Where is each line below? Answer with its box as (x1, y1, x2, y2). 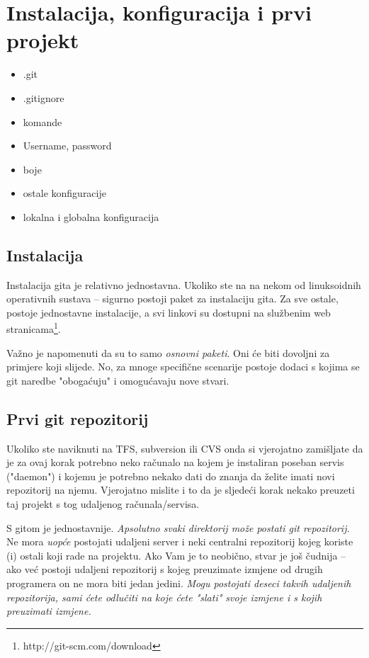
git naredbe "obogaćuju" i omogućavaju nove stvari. (6, 373, 229, 387)
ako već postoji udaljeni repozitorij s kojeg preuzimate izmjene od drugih (6, 562, 323, 577)
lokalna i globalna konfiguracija (23, 209, 159, 224)
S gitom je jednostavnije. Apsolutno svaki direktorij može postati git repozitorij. (6, 520, 350, 535)
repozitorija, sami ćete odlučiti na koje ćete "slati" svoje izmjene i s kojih (6, 589, 322, 604)
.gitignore (23, 90, 64, 105)
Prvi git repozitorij (6, 407, 149, 429)
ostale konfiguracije (23, 186, 106, 200)
